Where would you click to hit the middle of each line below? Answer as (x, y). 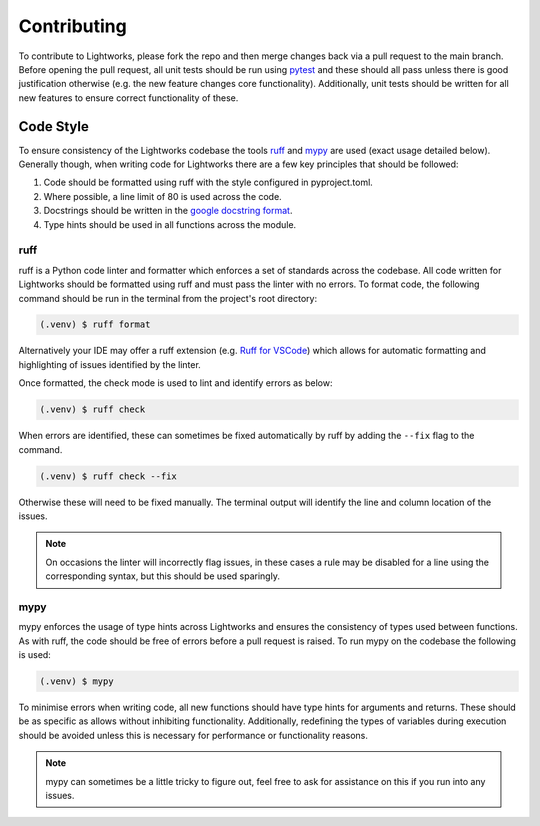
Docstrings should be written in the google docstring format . (168, 211)
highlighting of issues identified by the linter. (110, 364)
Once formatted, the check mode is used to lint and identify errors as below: (175, 383)
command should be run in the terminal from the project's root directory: (168, 298)
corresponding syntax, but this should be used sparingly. (162, 576)
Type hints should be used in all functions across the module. (170, 224)
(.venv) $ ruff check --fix (108, 476)
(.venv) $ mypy (76, 681)
